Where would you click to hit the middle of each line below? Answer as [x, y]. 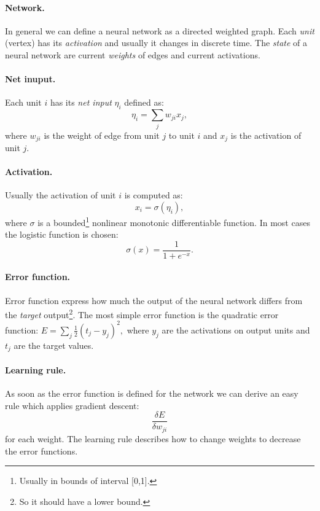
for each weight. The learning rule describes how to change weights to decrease [153, 438]
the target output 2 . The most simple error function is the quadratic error [142, 314]
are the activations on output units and [236, 330]
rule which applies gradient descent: [72, 405]
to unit [181, 135]
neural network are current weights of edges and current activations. [133, 54]
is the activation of [266, 135]
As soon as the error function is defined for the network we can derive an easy [152, 393]
